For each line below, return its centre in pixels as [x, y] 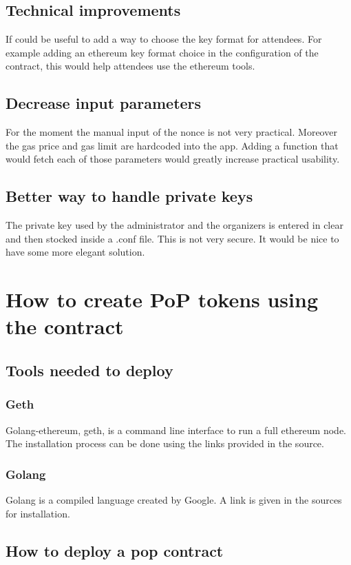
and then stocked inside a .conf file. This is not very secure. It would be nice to [172, 238]
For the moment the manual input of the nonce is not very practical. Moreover [171, 132]
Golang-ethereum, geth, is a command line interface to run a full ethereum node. [176, 430]
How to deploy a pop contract [115, 550]
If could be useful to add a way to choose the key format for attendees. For [164, 39]
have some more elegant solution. [75, 252]
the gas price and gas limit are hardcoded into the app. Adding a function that [172, 145]
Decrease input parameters [104, 103]
